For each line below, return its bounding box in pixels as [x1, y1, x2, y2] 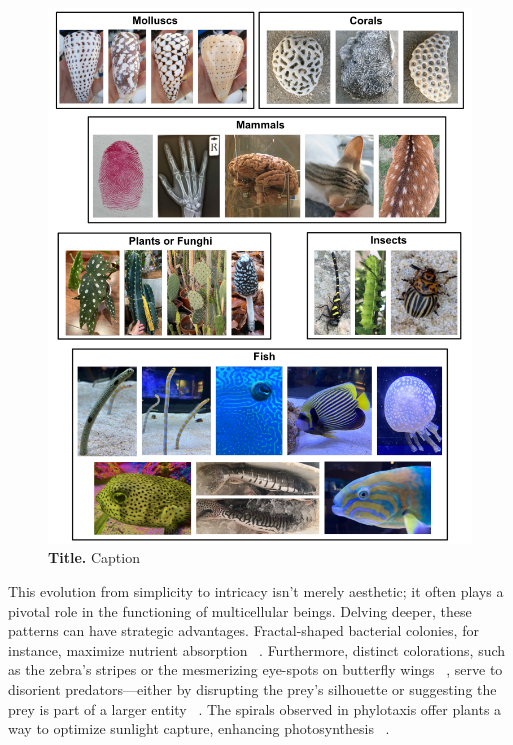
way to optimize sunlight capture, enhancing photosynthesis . [8, 718, 390, 739]
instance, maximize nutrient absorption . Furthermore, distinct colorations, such [8, 639, 506, 660]
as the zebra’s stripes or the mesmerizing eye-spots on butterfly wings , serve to [8, 659, 503, 680]
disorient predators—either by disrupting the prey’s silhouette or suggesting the [8, 678, 497, 699]
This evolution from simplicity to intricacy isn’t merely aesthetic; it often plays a [8, 580, 504, 601]
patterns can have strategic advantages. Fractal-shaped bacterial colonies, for [8, 620, 479, 641]
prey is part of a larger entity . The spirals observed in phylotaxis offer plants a [8, 698, 502, 719]
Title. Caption [48, 547, 140, 568]
